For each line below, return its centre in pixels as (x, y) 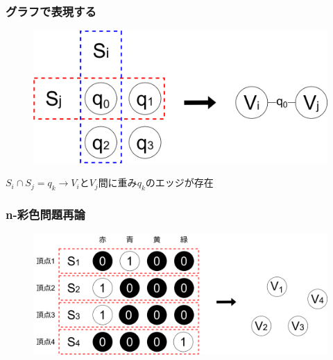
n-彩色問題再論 (45, 214)
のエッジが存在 (179, 184)
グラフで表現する (51, 11)
